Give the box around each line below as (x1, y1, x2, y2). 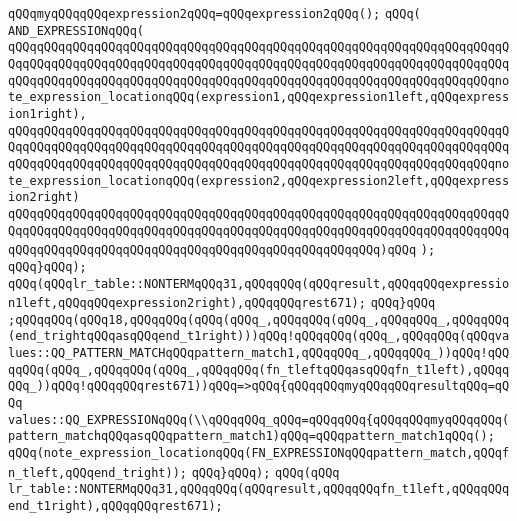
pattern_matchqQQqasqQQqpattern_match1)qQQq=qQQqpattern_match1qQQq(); (8, 429, 495, 444)
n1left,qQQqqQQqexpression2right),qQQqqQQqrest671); (8, 296, 366, 311)
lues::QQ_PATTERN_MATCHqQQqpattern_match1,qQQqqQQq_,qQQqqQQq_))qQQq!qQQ (8, 346, 510, 361)
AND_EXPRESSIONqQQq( (8, 23, 145, 38)
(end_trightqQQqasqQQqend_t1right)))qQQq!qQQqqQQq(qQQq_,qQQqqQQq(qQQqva (8, 329, 510, 344)
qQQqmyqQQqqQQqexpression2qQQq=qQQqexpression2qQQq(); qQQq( (8, 7, 421, 21)
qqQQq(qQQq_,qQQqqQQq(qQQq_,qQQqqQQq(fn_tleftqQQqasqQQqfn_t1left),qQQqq (8, 362, 510, 377)
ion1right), (8, 106, 87, 121)
